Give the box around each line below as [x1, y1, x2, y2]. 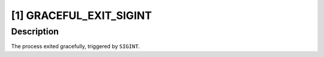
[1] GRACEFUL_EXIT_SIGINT [11, 9, 152, 22]
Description [11, 26, 59, 37]
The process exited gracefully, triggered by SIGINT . [11, 43, 140, 50]
